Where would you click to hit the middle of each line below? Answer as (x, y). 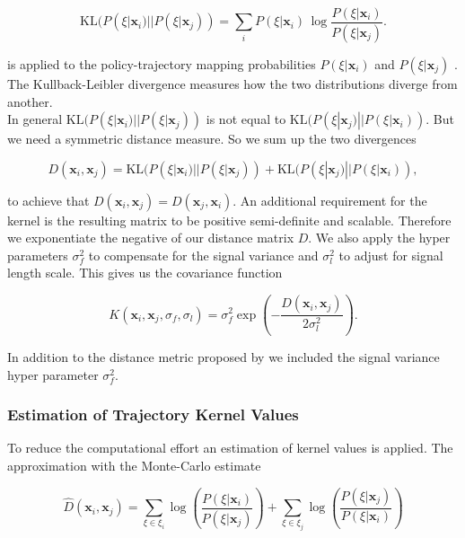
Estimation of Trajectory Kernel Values (153, 415)
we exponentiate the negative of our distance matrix (151, 238)
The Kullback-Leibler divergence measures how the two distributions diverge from (232, 83)
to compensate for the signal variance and (203, 255)
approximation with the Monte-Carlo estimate (134, 465)
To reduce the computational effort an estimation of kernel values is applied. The (230, 448)
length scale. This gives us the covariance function (145, 273)
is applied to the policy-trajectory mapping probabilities (162, 63)
